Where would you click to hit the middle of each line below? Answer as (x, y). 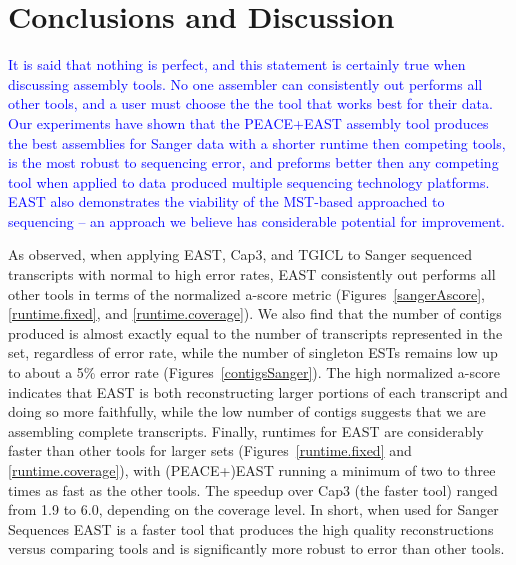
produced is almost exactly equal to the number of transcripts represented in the (255, 332)
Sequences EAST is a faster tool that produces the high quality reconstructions (251, 528)
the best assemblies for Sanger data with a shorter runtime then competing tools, (257, 142)
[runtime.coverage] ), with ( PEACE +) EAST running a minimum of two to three (252, 470)
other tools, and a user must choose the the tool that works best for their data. (250, 103)
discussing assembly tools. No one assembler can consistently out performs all (245, 83)
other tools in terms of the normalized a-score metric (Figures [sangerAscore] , (246, 293)
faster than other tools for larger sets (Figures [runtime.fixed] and (210, 450)
